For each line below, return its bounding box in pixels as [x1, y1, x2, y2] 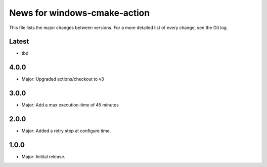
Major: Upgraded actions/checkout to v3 [21, 76, 104, 82]
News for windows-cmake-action [9, 7, 150, 18]
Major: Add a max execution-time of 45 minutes [21, 102, 119, 108]
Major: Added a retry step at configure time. [21, 128, 111, 134]
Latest [9, 37, 29, 46]
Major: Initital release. [21, 154, 66, 160]
